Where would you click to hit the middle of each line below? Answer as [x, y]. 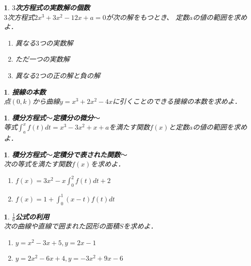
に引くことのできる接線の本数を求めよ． [177, 101]
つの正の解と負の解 [70, 75]
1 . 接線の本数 [25, 91]
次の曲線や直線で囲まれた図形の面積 [62, 226]
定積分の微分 [73, 117]
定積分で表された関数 [86, 154]
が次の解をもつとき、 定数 [148, 17]
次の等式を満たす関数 [38, 164]
